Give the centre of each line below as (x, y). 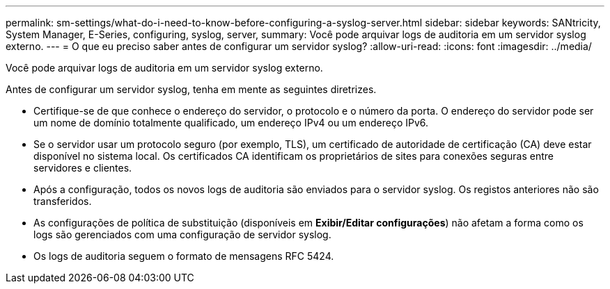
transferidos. (63, 201)
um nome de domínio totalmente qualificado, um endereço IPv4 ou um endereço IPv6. (231, 123)
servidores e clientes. (83, 168)
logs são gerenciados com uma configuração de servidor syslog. (182, 234)
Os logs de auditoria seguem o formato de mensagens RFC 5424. (184, 256)
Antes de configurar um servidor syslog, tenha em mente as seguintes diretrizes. (191, 89)
